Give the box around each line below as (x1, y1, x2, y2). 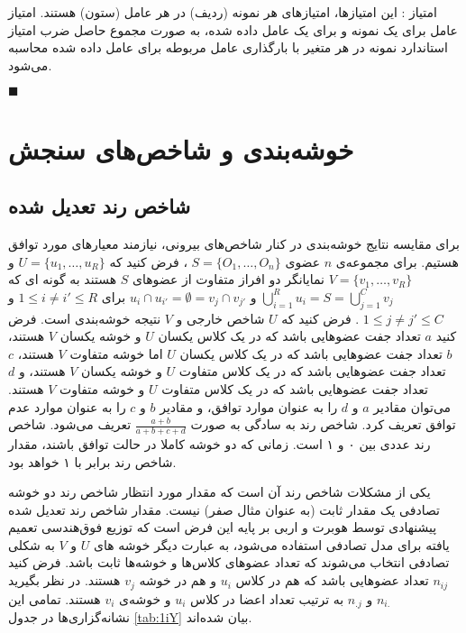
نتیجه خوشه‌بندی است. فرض (8, 308, 161, 327)
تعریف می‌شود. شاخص (8, 415, 132, 434)
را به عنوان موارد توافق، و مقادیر (160, 397, 338, 416)
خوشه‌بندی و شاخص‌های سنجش (8, 130, 354, 167)
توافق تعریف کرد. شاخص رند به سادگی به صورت (190, 415, 456, 434)
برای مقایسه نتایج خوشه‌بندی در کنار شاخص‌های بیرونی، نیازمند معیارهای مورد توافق (8, 234, 460, 252)
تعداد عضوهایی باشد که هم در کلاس (235, 571, 429, 590)
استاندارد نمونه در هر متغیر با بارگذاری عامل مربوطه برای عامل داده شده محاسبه (8, 38, 448, 57)
